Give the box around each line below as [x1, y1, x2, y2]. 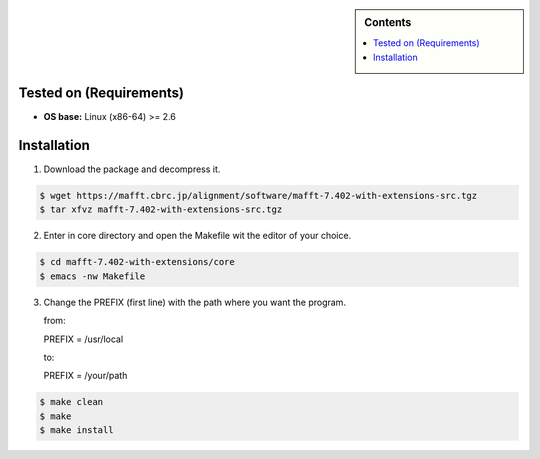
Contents [364, 16, 412, 29]
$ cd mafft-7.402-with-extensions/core [39, 256, 235, 268]
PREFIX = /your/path [43, 370, 128, 382]
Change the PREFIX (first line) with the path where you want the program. [43, 296, 347, 308]
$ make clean [39, 396, 104, 408]
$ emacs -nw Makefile [39, 270, 146, 282]
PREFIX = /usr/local [43, 333, 124, 345]
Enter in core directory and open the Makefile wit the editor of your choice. [43, 230, 352, 242]
